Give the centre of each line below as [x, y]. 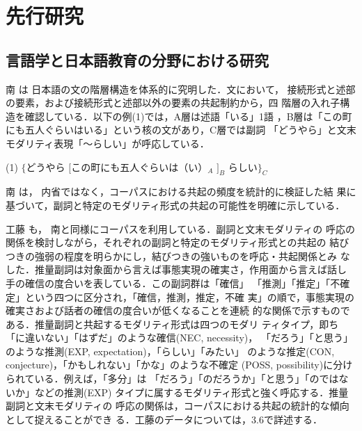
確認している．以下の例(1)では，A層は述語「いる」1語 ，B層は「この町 [188, 116]
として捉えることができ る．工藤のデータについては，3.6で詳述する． [164, 419]
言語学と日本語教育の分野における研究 [137, 59]
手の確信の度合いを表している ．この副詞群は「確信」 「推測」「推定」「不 [173, 283]
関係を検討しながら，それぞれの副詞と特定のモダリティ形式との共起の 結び [178, 242]
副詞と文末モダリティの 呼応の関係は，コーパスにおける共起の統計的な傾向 [178, 406]
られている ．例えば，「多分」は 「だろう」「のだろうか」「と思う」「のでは [172, 379]
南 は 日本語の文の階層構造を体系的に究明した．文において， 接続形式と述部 [181, 89]
